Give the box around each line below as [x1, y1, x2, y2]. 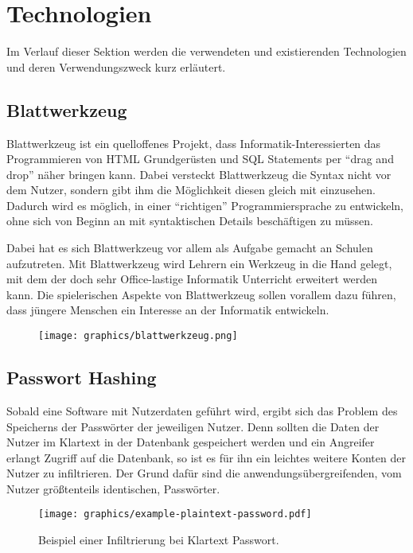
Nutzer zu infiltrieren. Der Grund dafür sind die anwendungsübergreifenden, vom [6, 465, 402, 481]
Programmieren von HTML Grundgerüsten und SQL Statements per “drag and [6, 150, 394, 167]
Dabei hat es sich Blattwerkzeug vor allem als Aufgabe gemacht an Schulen [6, 240, 373, 256]
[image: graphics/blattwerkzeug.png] [38, 330, 238, 342]
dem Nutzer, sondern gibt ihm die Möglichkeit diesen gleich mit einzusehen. [6, 181, 376, 198]
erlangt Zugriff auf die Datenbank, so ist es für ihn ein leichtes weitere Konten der [6, 449, 406, 465]
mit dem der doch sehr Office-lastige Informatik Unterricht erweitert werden [6, 271, 377, 287]
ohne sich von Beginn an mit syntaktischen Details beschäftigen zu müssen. [6, 212, 373, 229]
